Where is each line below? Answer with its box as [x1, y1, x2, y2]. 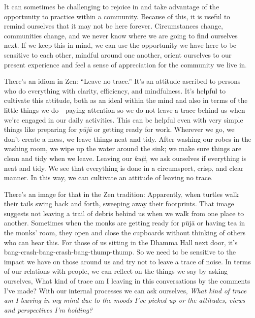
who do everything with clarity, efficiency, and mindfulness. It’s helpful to [4, 85, 226, 95]
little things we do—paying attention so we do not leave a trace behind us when [4, 104, 245, 115]
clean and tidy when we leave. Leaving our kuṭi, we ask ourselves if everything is [4, 153, 247, 163]
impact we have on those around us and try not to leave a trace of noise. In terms [4, 256, 251, 266]
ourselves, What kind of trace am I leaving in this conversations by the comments [4, 276, 250, 286]
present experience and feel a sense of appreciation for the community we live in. [4, 59, 247, 69]
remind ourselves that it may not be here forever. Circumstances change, [4, 21, 223, 31]
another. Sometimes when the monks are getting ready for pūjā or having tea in [4, 218, 245, 228]
